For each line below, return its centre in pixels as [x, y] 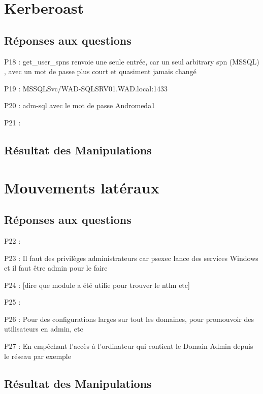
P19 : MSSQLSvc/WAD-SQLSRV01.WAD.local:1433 [86, 88]
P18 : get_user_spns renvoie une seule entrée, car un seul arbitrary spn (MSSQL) [132, 61]
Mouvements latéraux [82, 187]
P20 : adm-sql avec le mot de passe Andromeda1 [80, 105]
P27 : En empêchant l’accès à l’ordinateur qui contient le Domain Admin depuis [129, 346]
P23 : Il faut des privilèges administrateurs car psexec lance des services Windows [131, 258]
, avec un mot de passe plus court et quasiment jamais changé [100, 71]
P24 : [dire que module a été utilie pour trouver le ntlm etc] [97, 285]
